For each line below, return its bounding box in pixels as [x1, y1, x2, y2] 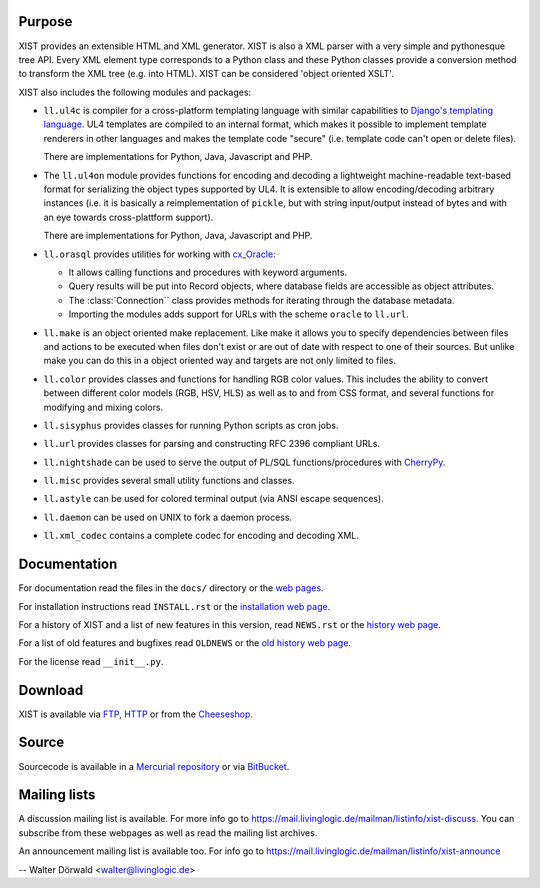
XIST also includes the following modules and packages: [18, 86, 252, 98]
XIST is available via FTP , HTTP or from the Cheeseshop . [18, 708, 254, 720]
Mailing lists [18, 786, 96, 804]
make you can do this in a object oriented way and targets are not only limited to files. [43, 355, 397, 367]
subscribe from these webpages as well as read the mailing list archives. [18, 826, 318, 839]
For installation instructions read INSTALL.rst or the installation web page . [18, 600, 331, 612]
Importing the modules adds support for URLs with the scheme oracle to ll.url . [68, 308, 409, 320]
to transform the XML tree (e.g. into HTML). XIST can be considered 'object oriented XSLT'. [18, 68, 394, 80]
